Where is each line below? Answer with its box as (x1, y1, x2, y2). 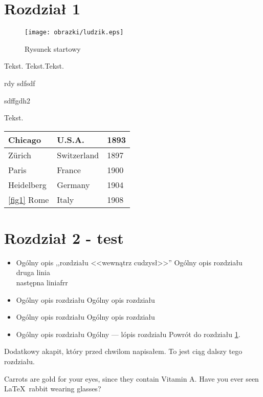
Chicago (8, 133, 41, 145)
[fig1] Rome (8, 193, 49, 205)
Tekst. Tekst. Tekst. (4, 60, 64, 71)
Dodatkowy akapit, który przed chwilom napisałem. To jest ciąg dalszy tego (4, 346, 243, 357)
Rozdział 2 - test (4, 227, 124, 248)
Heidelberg (8, 178, 47, 191)
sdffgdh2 (4, 95, 31, 106)
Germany (57, 178, 90, 191)
